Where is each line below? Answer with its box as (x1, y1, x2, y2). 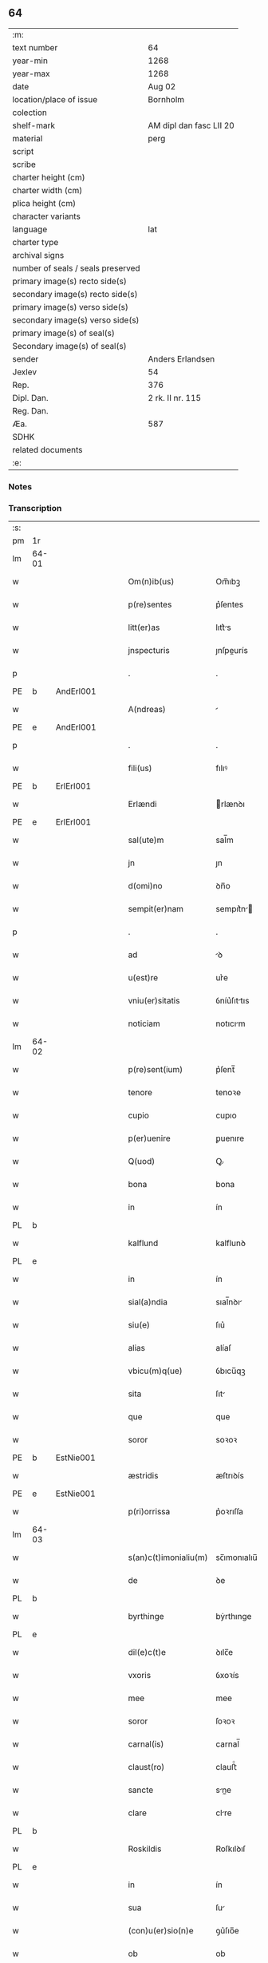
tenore (128, 1087, 153, 1098)
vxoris (128, 1670, 152, 1681)
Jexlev (12, 366, 37, 378)
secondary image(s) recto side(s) (12, 288, 138, 299)
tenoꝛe (215, 1087, 242, 1098)
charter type (12, 236, 59, 247)
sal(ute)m (128, 834, 164, 845)
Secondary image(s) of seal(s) (12, 340, 127, 351)
